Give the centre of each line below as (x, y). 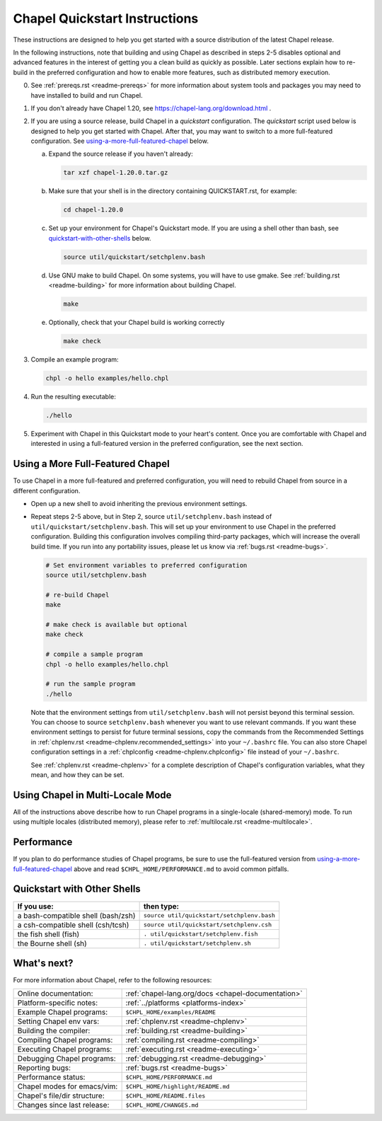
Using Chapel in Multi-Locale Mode (92, 795)
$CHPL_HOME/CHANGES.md (162, 1105)
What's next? (43, 963)
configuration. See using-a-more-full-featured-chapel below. (120, 141)
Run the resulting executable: (73, 397)
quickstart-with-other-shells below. (100, 238)
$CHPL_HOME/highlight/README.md (178, 1086)
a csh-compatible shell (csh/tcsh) (73, 925)
